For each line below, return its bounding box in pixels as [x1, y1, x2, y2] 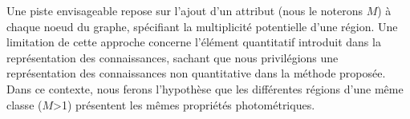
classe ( [6, 96, 43, 113]
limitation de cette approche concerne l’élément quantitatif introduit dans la [6, 34, 381, 50]
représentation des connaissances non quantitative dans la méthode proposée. [6, 65, 386, 81]
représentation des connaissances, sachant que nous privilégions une [6, 49, 339, 65]
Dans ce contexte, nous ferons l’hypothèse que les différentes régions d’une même [6, 80, 404, 97]
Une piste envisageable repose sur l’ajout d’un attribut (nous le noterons [6, 2, 363, 18]
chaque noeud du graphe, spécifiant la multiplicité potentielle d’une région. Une [6, 18, 398, 34]
